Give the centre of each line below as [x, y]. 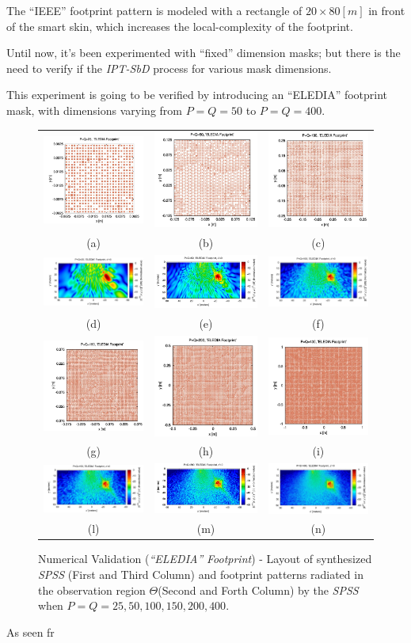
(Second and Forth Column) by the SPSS [258, 590]
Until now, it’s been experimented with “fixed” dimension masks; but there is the [204, 53]
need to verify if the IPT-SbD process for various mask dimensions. [169, 68]
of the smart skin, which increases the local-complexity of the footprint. [180, 26]
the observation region [92, 590]
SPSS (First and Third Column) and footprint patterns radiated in [201, 575]
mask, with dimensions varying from [94, 110]
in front [387, 10]
